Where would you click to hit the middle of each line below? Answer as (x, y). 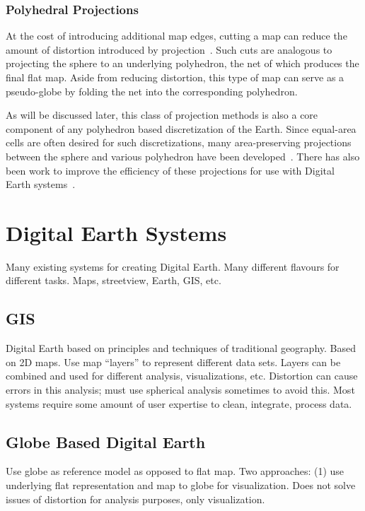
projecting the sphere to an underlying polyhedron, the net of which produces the (182, 63)
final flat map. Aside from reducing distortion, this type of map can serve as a (175, 77)
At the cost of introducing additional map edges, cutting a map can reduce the (176, 36)
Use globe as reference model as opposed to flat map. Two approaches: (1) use (175, 471)
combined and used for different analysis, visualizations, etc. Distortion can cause (182, 376)
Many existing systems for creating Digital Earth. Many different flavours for (173, 266)
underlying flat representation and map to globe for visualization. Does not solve (181, 485)
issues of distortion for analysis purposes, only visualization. (135, 499)
